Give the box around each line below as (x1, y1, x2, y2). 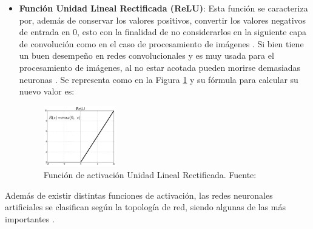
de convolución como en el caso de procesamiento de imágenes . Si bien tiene (19, 37, 304, 50)
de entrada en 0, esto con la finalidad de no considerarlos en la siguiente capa (19, 25, 307, 38)
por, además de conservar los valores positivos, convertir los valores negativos (19, 13, 306, 26)
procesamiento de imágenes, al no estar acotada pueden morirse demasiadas (19, 61, 301, 73)
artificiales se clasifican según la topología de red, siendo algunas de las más (5, 201, 286, 213)
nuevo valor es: (19, 85, 75, 98)
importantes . (5, 213, 55, 225)
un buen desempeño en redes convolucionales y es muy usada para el (19, 49, 274, 62)
